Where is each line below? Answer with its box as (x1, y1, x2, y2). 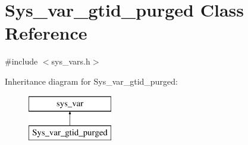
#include (5, 55, 38, 67)
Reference (5, 21, 87, 45)
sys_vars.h (51, 55, 90, 67)
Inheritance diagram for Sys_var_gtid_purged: (5, 75, 178, 87)
